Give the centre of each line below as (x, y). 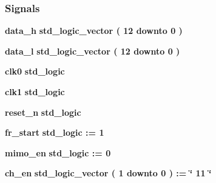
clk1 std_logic (35, 91)
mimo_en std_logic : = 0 (58, 152)
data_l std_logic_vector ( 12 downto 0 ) (93, 51)
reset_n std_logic (43, 112)
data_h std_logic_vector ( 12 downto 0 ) (94, 31)
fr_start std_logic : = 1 (55, 132)
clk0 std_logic (35, 71)
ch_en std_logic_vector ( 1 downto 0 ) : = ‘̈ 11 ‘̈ (108, 173)
